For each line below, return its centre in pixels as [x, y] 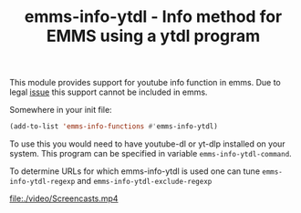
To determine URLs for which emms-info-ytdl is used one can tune [135, 171]
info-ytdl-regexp [42, 182]
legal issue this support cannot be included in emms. [109, 92]
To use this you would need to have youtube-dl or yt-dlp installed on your [147, 144]
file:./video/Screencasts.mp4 [64, 198]
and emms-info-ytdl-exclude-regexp [145, 181]
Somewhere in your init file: [61, 110]
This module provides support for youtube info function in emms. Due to [145, 83]
